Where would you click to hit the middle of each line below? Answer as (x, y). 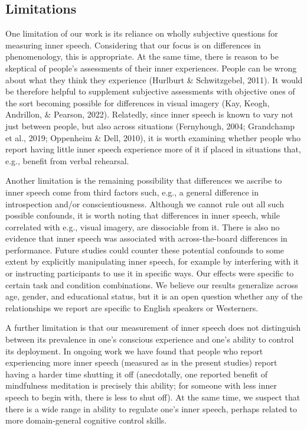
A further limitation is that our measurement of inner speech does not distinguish (153, 328)
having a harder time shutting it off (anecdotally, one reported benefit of (136, 374)
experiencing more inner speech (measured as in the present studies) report (141, 362)
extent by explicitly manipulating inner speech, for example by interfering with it (152, 261)
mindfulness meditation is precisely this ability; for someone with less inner (141, 385)
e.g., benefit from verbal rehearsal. (67, 160)
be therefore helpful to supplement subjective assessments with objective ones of (150, 91)
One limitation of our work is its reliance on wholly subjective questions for (142, 33)
